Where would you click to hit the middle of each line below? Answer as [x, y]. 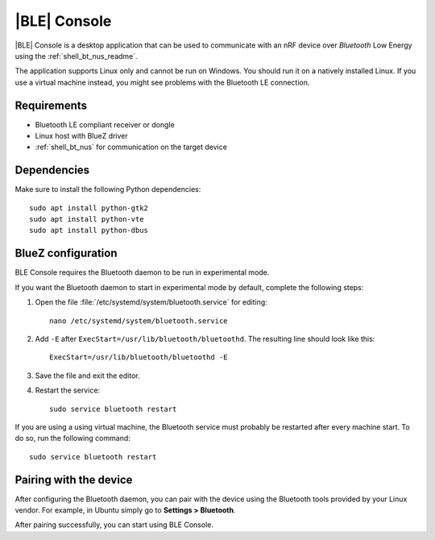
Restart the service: [68, 390]
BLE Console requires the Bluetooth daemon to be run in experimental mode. [142, 272]
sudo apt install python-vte [87, 219]
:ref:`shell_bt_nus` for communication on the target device [131, 147]
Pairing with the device [74, 480]
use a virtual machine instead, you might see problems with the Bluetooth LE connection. [162, 82]
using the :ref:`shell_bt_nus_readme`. [76, 56]
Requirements [51, 105]
